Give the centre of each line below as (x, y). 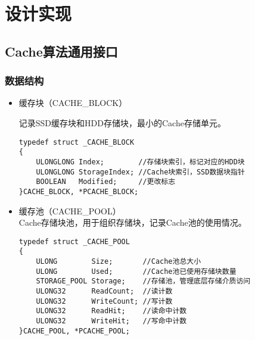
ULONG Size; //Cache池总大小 (119, 261)
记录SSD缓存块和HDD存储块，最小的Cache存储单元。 (122, 122)
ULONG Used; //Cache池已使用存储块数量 (136, 271)
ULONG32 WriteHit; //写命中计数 (111, 321)
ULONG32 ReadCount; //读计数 (104, 291)
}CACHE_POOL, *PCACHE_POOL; (74, 331)
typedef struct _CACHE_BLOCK (77, 142)
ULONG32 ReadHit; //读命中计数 (111, 311)
